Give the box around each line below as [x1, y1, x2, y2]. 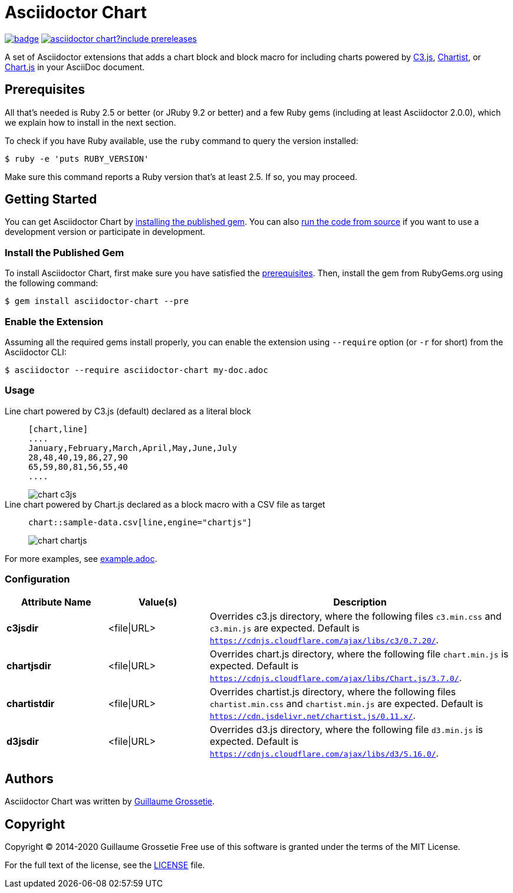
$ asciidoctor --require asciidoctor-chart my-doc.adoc [5, 365, 268, 375]
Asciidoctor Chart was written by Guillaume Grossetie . [5, 796, 215, 807]
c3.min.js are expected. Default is [209, 622, 360, 634]
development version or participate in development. [5, 227, 205, 237]
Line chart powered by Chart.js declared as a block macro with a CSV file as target [5, 499, 325, 509]
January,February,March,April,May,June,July [28, 443, 238, 453]
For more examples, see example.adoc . [5, 553, 157, 564]
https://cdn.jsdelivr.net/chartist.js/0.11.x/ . [209, 709, 416, 722]
